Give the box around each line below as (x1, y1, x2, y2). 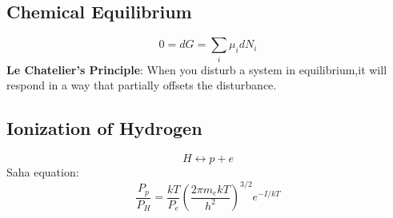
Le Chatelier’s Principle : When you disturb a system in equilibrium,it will (6, 61, 387, 77)
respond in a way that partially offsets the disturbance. (6, 77, 277, 93)
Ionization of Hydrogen (6, 116, 203, 141)
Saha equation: (6, 163, 79, 180)
